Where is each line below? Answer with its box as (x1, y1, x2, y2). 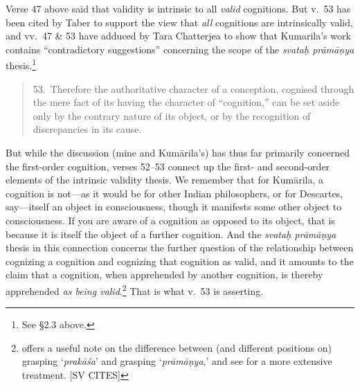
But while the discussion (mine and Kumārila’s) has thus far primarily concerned (6, 145, 350, 159)
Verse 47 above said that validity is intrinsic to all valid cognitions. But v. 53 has (6, 1, 351, 15)
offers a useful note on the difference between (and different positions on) (21, 340, 332, 354)
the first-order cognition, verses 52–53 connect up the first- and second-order (6, 159, 330, 173)
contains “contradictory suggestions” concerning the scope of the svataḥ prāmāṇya (6, 42, 354, 56)
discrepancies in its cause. (33, 122, 142, 136)
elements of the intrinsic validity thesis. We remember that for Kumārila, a (6, 172, 323, 187)
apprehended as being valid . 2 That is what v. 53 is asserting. (6, 281, 264, 298)
